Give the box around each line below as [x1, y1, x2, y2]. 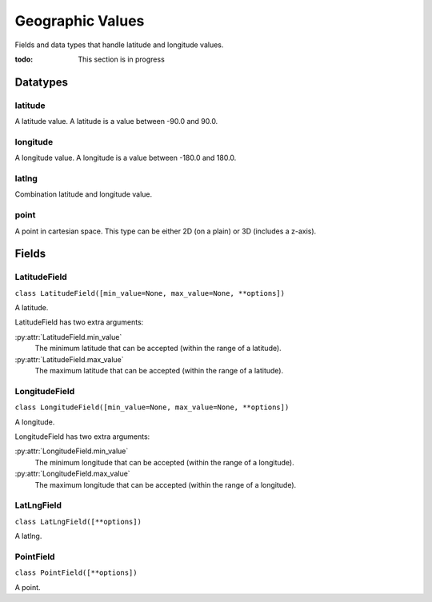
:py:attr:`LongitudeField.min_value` [14, 446, 129, 456]
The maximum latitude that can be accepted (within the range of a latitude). [34, 366, 284, 376]
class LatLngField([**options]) [14, 516, 142, 526]
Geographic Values [14, 12, 145, 30]
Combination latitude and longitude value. [14, 189, 153, 199]
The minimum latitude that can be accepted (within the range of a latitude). [34, 344, 282, 353]
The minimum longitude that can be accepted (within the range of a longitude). [34, 457, 295, 467]
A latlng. [14, 532, 42, 541]
